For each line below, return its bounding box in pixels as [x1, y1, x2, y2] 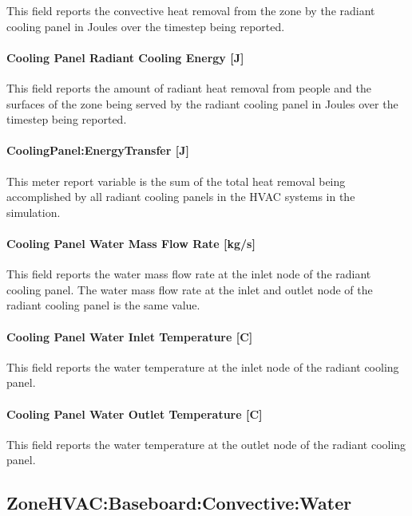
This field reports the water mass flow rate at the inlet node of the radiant [6, 266, 371, 282]
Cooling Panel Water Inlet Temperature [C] [6, 328, 253, 345]
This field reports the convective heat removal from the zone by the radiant [6, 2, 375, 18]
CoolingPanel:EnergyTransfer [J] [6, 142, 189, 159]
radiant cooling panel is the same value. [6, 297, 200, 313]
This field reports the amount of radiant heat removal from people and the [6, 79, 371, 96]
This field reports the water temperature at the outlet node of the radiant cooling [6, 435, 406, 452]
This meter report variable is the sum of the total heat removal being [6, 172, 346, 189]
